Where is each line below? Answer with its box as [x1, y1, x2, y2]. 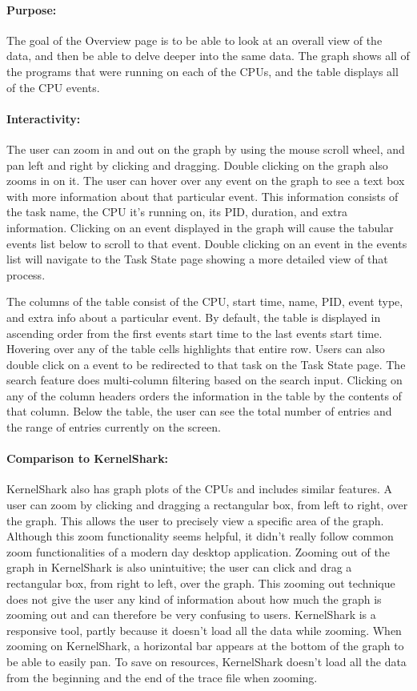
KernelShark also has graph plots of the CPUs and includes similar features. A [6, 480, 393, 497]
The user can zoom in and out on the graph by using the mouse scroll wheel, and [6, 140, 405, 157]
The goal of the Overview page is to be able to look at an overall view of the [6, 31, 383, 48]
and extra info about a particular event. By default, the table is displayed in [6, 308, 381, 325]
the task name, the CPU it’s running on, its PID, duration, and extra [6, 203, 348, 220]
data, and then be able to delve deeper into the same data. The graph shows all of [6, 47, 410, 64]
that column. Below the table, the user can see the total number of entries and [6, 403, 392, 420]
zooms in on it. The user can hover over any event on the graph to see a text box [6, 172, 405, 189]
